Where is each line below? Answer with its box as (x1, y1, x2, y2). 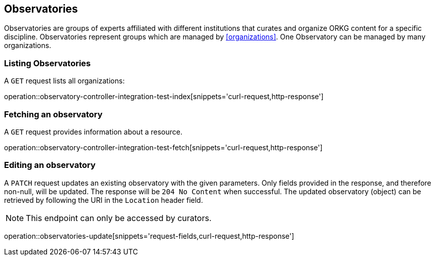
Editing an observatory (4, 160, 96, 170)
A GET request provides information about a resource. (4, 127, 182, 136)
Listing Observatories (4, 58, 91, 68)
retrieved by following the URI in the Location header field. (4, 195, 203, 204)
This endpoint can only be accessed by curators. (26, 212, 212, 223)
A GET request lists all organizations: (4, 76, 125, 85)
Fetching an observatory (4, 109, 103, 119)
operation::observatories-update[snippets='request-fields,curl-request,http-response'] (4, 231, 295, 240)
